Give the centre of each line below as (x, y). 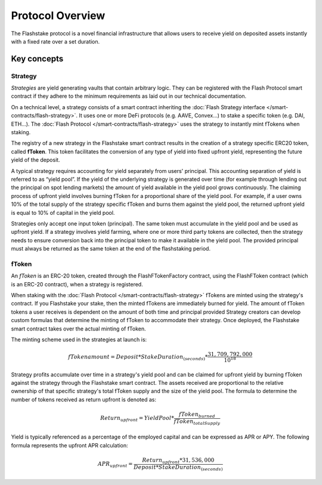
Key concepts (37, 59)
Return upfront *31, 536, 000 (178, 461)
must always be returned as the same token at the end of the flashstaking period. (111, 249)
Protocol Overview (58, 16)
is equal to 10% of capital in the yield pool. (63, 212)
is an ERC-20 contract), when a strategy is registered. (77, 284)
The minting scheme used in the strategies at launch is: (79, 339)
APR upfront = (115, 464)
